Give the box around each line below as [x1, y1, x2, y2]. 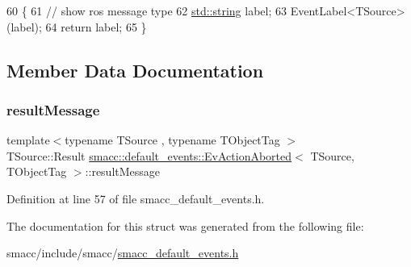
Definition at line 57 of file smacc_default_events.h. [6, 190, 265, 207]
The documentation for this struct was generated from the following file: [6, 217, 364, 234]
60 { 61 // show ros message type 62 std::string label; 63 [6, 2, 287, 19]
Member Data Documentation [6, 57, 264, 82]
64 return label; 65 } [45, 18, 147, 35]
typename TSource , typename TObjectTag [65, 131, 280, 148]
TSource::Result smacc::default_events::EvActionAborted [6, 147, 292, 164]
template [6, 131, 50, 148]
